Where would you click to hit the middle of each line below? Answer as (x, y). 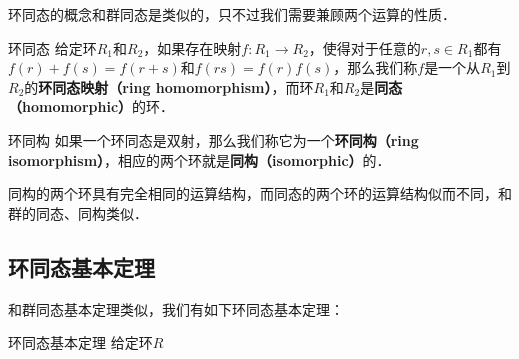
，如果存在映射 (192, 47)
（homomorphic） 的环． (91, 106)
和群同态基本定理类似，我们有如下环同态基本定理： (176, 308)
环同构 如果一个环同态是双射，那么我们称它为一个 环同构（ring (213, 139)
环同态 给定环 (52, 47)
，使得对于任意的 (364, 47)
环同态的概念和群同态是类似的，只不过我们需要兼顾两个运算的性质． (232, 14)
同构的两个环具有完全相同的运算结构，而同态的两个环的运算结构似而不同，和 (260, 193)
